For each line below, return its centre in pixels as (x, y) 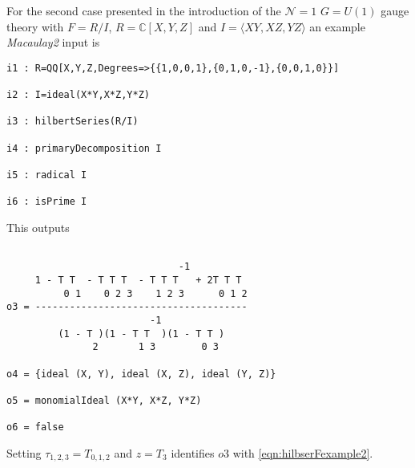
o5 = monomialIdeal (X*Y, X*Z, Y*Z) (104, 400)
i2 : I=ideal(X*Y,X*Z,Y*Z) (78, 95)
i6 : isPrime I (47, 202)
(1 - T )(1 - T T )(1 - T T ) (141, 334)
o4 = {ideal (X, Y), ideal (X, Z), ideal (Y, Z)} (141, 374)
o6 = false (35, 427)
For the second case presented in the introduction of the (144, 10)
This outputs (38, 227)
